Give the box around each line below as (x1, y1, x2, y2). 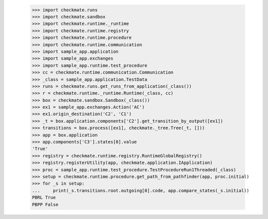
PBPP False (32, 202, 59, 207)
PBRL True (32, 195, 56, 201)
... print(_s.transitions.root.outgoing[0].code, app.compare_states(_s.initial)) (32, 188, 250, 193)
